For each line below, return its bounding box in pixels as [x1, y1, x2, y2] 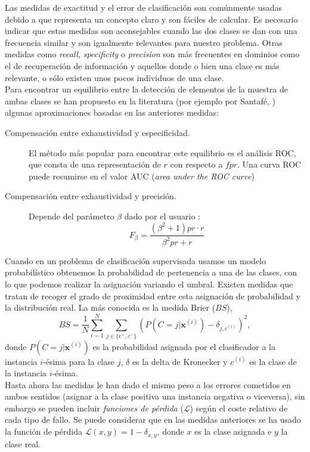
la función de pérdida [5, 425, 82, 438]
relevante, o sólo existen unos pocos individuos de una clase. [5, 71, 224, 83]
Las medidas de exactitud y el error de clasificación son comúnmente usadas [5, 1, 283, 13]
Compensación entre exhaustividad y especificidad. [5, 126, 190, 138]
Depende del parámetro [29, 209, 114, 222]
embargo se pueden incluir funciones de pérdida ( [5, 401, 184, 414]
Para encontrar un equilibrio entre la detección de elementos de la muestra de [5, 83, 288, 95]
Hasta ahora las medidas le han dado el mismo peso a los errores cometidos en [5, 378, 291, 391]
